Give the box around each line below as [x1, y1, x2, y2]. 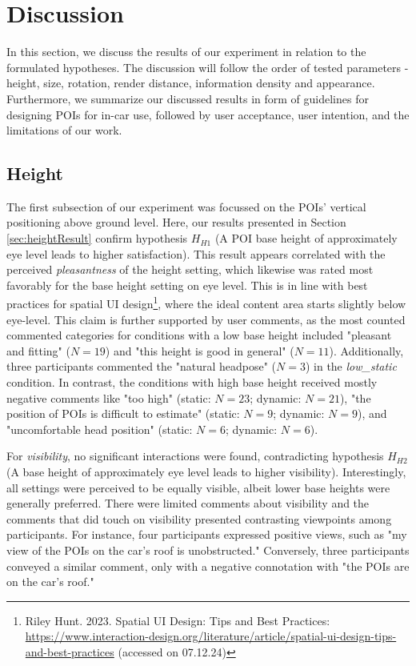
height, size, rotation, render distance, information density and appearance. [6, 74, 375, 91]
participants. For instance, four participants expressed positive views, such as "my [6, 526, 407, 543]
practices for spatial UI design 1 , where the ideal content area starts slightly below [6, 293, 406, 312]
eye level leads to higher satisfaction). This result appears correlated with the [6, 245, 386, 262]
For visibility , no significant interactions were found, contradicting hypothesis [6, 447, 384, 464]
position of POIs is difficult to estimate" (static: [6, 405, 240, 422]
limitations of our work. [6, 122, 122, 138]
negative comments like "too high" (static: [6, 389, 211, 406]
